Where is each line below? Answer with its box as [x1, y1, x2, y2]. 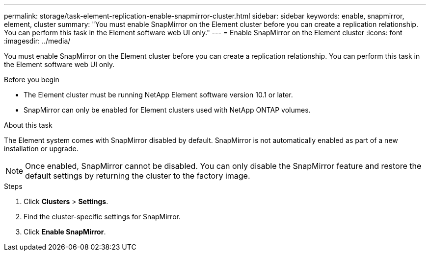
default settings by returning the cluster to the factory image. [25, 171, 250, 181]
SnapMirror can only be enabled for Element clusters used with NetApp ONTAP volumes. [24, 106, 311, 114]
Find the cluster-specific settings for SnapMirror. [24, 212, 181, 221]
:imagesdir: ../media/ [4, 37, 71, 45]
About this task [4, 121, 53, 129]
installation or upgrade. [4, 144, 79, 153]
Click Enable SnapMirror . [24, 228, 106, 236]
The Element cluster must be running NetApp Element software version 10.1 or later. [24, 91, 293, 99]
